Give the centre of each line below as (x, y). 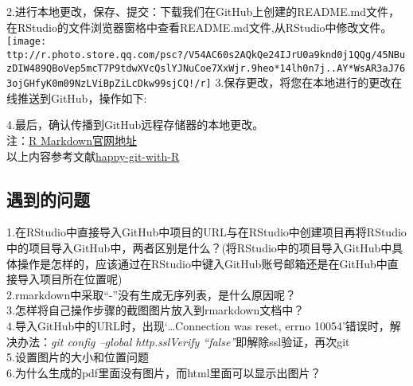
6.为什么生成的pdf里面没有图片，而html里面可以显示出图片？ (164, 372)
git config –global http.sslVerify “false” (144, 341)
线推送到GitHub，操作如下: (77, 97)
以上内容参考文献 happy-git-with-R (93, 156)
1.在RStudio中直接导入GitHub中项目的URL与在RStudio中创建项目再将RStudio (206, 232)
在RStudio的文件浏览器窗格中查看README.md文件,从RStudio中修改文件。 (199, 27)
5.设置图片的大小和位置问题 (78, 357)
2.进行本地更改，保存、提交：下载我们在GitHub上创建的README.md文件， (203, 11)
